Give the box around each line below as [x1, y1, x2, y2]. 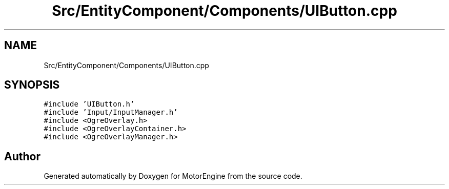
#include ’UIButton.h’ [44, 100, 135, 109]
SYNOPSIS [4, 78, 60, 92]
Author [4, 150, 40, 163]
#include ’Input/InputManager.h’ [44, 108, 178, 117]
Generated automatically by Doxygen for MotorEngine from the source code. [44, 172, 302, 181]
